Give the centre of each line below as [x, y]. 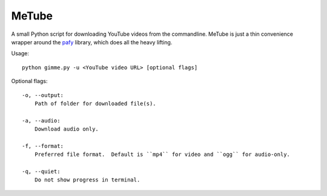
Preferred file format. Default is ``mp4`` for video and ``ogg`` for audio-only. [162, 154]
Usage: [20, 53]
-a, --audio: [41, 120]
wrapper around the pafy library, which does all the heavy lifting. [92, 42]
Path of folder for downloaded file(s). [95, 103]
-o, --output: [43, 95]
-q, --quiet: [41, 172]
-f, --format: [43, 146]
